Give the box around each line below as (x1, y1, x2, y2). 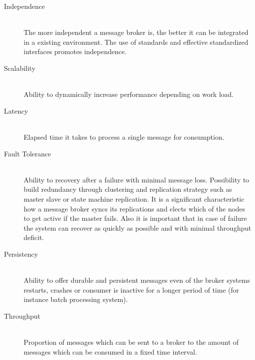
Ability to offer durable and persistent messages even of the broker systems (24, 275, 250, 285)
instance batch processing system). (24, 294, 128, 304)
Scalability (4, 62, 35, 73)
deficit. (24, 232, 44, 242)
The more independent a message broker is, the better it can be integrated (24, 27, 249, 37)
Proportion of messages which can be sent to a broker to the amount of (24, 337, 239, 347)
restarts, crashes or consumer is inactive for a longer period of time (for (24, 284, 239, 295)
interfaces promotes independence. (24, 46, 127, 57)
